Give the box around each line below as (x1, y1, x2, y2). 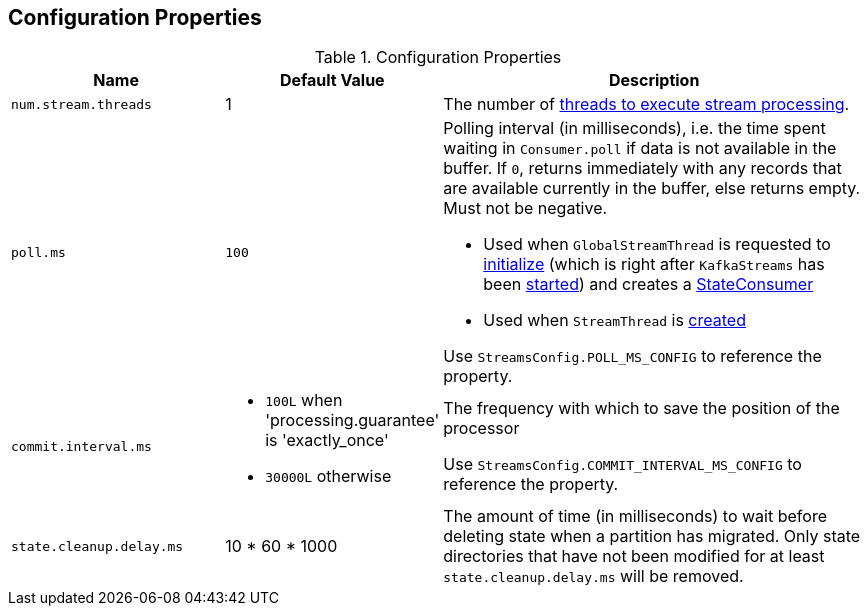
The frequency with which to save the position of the (443, 398, 840, 419)
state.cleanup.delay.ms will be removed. (443, 566, 744, 587)
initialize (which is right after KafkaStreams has (483, 254, 825, 275)
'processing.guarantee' (265, 410, 440, 431)
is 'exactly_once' (265, 430, 389, 451)
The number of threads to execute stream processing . (443, 94, 850, 115)
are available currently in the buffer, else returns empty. (443, 178, 861, 199)
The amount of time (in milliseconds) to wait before (443, 506, 827, 527)
